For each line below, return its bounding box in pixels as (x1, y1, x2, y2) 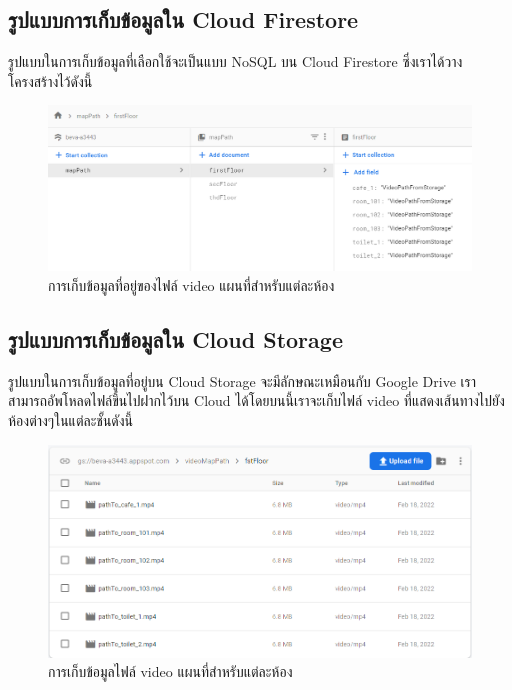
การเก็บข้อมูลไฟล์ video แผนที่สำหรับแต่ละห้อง (48, 661, 293, 682)
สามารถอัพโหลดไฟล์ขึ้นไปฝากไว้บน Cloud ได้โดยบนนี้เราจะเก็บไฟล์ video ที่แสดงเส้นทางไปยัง (8, 390, 505, 411)
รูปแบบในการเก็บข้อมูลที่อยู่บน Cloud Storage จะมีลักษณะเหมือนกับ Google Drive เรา (8, 370, 477, 391)
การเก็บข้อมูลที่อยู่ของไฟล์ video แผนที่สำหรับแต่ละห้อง (48, 275, 335, 296)
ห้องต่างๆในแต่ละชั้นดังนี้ (8, 410, 134, 430)
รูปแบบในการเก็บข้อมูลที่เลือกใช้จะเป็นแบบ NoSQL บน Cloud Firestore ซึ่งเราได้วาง (8, 51, 463, 72)
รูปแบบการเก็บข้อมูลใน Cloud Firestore (8, 4, 359, 35)
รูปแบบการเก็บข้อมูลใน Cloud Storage (8, 324, 343, 354)
